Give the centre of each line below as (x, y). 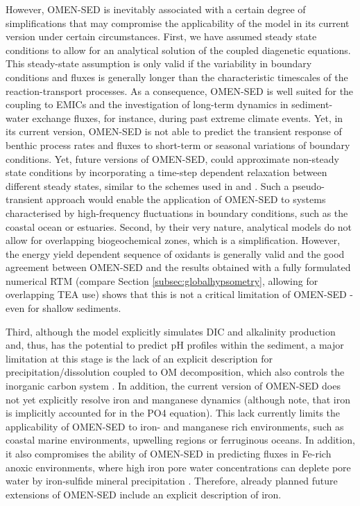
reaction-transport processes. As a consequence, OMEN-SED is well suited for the (180, 90)
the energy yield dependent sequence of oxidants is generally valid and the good (175, 253)
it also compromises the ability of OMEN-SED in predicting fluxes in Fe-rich (169, 453)
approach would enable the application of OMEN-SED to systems (186, 199)
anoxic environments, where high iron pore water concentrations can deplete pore (178, 467)
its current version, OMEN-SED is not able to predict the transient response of (174, 131)
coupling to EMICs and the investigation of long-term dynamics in (147, 104)
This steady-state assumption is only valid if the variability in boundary (159, 63)
